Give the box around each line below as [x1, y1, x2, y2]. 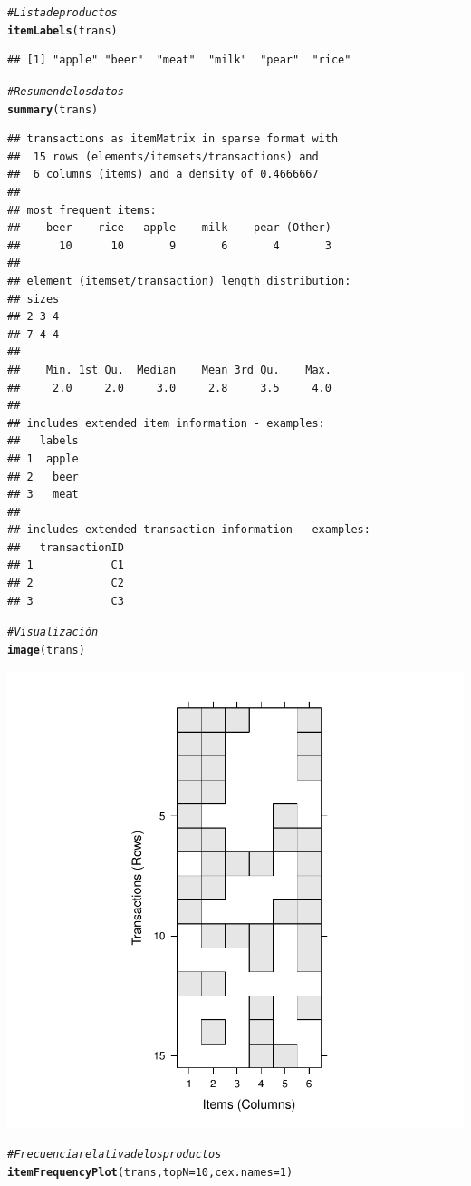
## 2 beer [7, 470, 79, 483]
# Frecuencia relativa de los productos [7, 1148, 222, 1162]
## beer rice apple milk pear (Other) [7, 221, 332, 235]
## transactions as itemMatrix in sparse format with [7, 132, 339, 146]
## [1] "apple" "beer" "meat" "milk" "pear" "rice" [7, 53, 351, 67]
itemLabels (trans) [7, 24, 118, 37]
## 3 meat [7, 488, 79, 501]
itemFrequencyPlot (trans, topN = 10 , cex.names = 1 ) [7, 1165, 293, 1179]
